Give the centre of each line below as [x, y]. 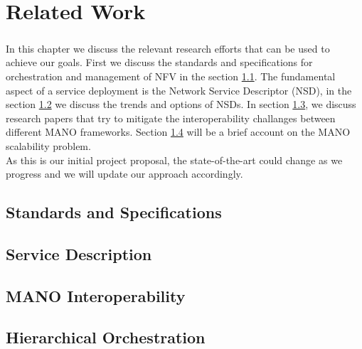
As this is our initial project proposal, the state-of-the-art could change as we [174, 160]
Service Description [79, 253]
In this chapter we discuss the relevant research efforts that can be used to [168, 48]
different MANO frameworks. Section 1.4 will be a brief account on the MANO [178, 132]
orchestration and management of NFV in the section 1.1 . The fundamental [171, 76]
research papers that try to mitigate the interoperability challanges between [171, 118]
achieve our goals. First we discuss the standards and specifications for [159, 62]
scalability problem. [48, 145]
